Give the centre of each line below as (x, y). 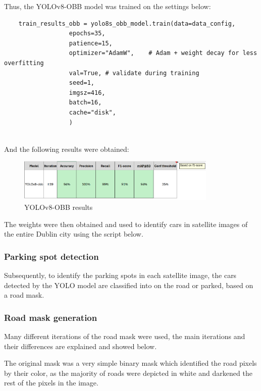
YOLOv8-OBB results (59, 207)
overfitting (24, 63)
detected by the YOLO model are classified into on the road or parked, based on (129, 285)
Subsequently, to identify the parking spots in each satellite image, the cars (120, 275)
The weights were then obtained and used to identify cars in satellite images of (126, 224)
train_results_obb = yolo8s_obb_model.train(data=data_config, (127, 23)
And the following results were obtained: (67, 149)
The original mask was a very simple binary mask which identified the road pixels (130, 363)
